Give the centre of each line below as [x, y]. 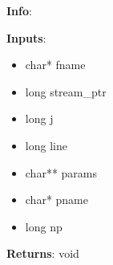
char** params [61, 172]
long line [46, 145]
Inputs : [26, 37]
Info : [19, 10]
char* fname [55, 65]
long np [44, 226]
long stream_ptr [66, 91]
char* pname [57, 200]
